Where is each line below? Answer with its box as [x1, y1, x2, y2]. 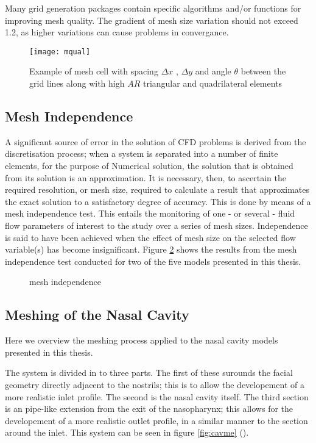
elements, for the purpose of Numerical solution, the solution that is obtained [5, 159, 293, 172]
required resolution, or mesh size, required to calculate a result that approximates [5, 183, 310, 196]
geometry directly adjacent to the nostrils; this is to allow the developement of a [5, 378, 304, 391]
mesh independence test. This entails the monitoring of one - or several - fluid [5, 207, 295, 220]
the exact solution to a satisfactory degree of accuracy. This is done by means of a [5, 195, 311, 207]
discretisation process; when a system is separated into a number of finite [5, 147, 278, 160]
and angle [195, 65, 231, 77]
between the [241, 65, 286, 77]
